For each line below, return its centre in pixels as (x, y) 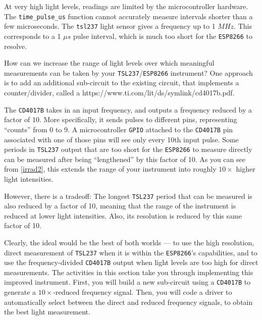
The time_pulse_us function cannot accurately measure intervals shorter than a (128, 16)
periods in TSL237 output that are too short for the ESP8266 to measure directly (128, 149)
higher (246, 169)
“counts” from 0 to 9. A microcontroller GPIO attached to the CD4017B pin (119, 129)
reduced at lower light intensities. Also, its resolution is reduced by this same (123, 215)
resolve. (16, 46)
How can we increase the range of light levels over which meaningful (109, 63)
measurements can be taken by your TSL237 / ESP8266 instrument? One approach (128, 72)
